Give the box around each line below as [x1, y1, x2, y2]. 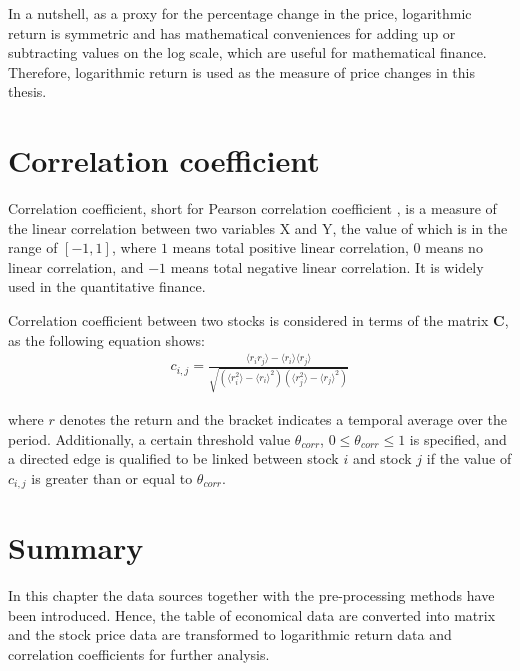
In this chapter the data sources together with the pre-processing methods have [8, 585, 495, 606]
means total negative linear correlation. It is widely [170, 256, 484, 277]
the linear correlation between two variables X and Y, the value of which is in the [8, 217, 508, 238]
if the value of [426, 448, 512, 469]
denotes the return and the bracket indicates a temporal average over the [59, 408, 508, 429]
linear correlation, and [8, 256, 144, 277]
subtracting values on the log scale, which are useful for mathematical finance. [8, 42, 487, 63]
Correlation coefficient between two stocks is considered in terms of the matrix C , [8, 310, 509, 331]
